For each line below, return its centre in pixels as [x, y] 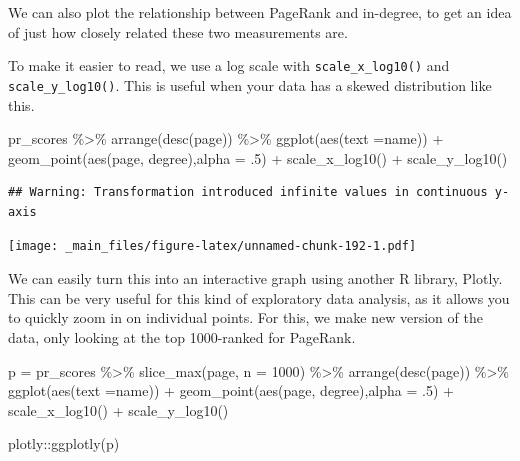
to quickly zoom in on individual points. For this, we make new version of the [245, 317]
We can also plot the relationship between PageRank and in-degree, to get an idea [260, 12]
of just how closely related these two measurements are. [178, 31]
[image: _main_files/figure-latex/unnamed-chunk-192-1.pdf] [212, 246]
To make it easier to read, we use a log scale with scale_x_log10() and [229, 65]
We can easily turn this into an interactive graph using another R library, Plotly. [255, 278]
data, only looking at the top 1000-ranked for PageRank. [182, 336]
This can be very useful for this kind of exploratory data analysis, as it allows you [259, 297]
